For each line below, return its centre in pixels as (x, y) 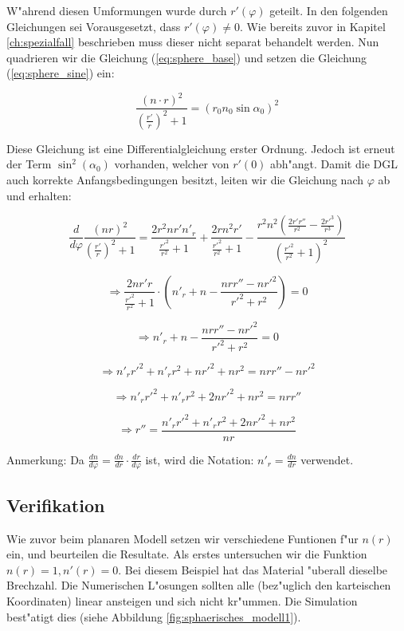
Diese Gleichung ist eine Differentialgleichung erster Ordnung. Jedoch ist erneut (201, 148)
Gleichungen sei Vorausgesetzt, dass (94, 26)
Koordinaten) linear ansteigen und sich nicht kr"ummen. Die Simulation (182, 601)
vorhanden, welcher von (172, 164)
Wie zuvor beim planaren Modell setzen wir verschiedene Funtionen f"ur (182, 538)
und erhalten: (39, 195)
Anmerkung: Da (45, 459)
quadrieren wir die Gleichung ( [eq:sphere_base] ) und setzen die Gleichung (187, 57)
